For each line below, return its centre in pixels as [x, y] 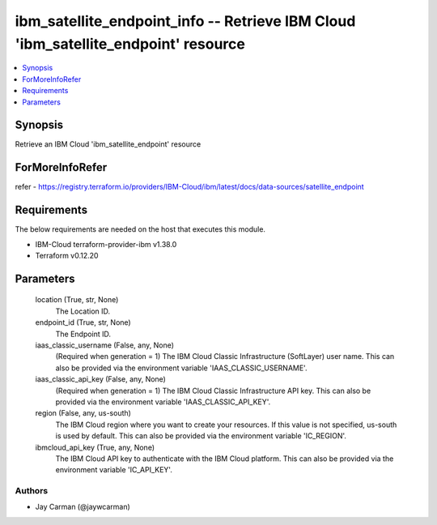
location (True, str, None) [77, 300]
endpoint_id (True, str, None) [83, 322]
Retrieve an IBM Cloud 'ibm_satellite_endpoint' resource [108, 144]
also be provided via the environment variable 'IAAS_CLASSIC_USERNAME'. [181, 368]
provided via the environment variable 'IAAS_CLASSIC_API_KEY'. [163, 402]
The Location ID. [83, 311]
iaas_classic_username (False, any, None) [104, 345]
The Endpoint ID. [83, 334]
